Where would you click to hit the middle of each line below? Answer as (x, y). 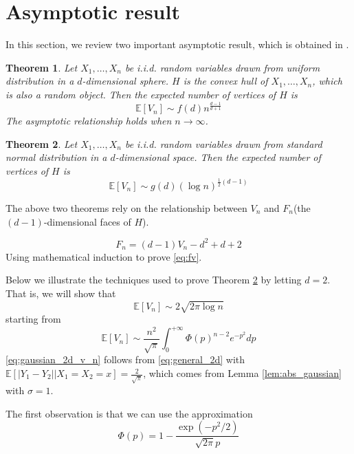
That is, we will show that (61, 293)
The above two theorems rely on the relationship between (126, 207)
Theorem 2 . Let (42, 143)
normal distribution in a (56, 157)
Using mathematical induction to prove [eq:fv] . (104, 256)
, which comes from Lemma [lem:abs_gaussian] (242, 373)
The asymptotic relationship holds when (89, 121)
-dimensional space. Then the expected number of (218, 157)
